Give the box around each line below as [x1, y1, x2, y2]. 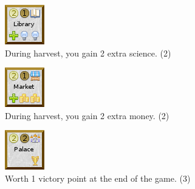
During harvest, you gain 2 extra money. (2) [5, 109, 169, 122]
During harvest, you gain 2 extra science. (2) [5, 46, 171, 59]
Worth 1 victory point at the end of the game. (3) [5, 171, 191, 184]
